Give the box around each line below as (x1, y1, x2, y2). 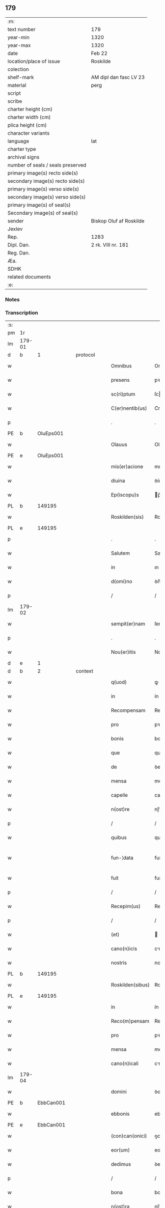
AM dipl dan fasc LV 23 (91, 74, 145, 81)
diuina (110, 478, 125, 484)
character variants (7, 130, 50, 137)
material (7, 82, 27, 88)
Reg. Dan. (7, 249, 30, 256)
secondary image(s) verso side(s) (7, 194, 86, 200)
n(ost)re (110, 806, 130, 813)
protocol (76, 351, 95, 358)
